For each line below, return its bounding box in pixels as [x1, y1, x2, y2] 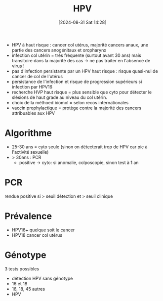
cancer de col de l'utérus [11, 73, 63, 79]
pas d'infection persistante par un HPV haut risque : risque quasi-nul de [11, 68, 159, 74]
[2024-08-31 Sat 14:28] [58, 19, 107, 25]
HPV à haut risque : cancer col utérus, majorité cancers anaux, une [11, 42, 149, 47]
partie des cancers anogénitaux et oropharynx [11, 47, 107, 53]
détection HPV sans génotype [11, 275, 73, 281]
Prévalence [4, 211, 52, 221]
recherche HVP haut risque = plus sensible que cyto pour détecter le [11, 89, 152, 95]
